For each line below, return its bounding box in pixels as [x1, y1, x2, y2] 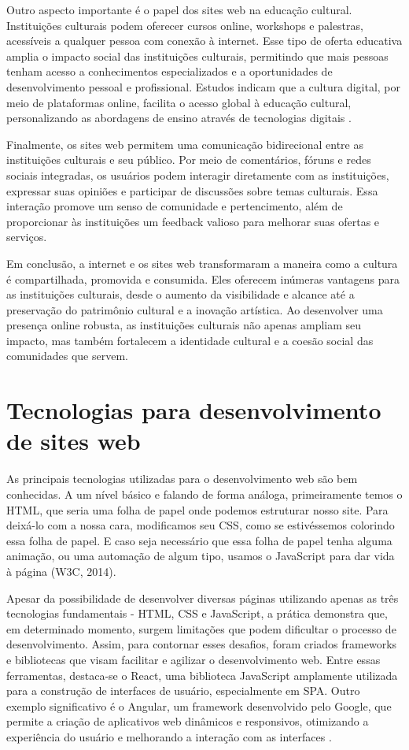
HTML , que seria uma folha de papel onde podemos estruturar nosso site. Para [6, 501, 389, 518]
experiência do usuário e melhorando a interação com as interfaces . [6, 728, 332, 744]
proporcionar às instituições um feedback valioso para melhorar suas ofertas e [6, 213, 380, 229]
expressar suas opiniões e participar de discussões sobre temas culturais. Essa [6, 182, 378, 199]
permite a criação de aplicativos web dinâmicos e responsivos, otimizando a [6, 713, 369, 730]
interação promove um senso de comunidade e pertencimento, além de [6, 198, 343, 214]
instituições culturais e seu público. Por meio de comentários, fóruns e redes [6, 151, 371, 168]
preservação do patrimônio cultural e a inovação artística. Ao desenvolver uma [6, 301, 383, 317]
